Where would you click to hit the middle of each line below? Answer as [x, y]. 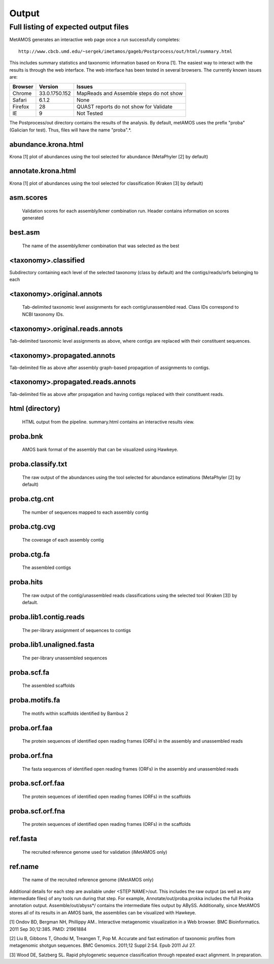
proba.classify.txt [38, 464]
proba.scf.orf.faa [37, 784]
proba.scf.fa [29, 672]
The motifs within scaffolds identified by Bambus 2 [75, 713]
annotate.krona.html [43, 171]
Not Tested [90, 113]
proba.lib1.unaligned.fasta [52, 645]
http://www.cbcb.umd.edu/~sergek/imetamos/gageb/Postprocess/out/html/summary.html [126, 51]
